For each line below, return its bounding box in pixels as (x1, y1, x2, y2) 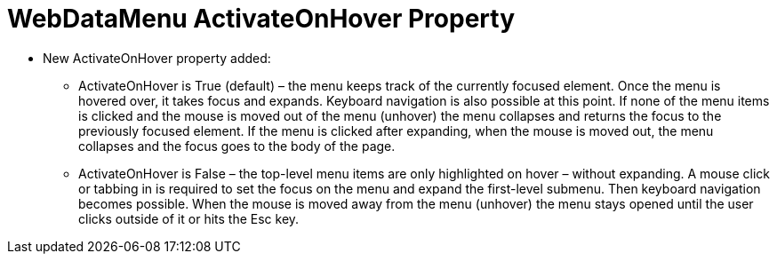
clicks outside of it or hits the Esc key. (78, 210, 300, 226)
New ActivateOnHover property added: (43, 50, 271, 66)
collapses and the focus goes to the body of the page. (78, 138, 396, 154)
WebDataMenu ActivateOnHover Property (7, 4, 516, 34)
